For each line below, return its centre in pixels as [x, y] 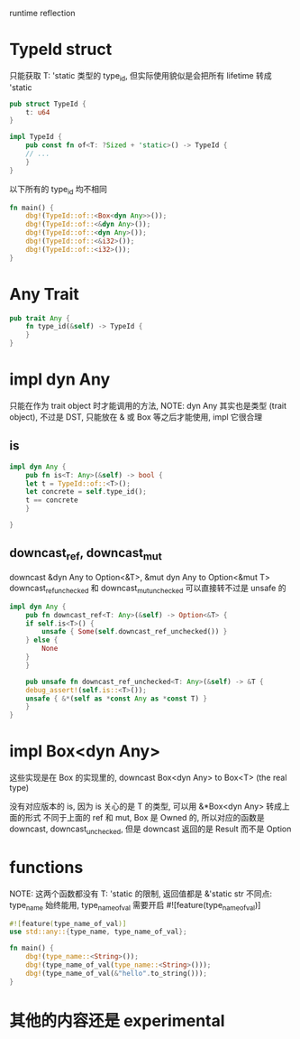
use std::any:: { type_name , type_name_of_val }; [98, 932]
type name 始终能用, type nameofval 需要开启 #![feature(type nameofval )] [135, 906]
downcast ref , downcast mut [86, 554]
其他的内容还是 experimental [117, 1020]
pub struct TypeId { [48, 104]
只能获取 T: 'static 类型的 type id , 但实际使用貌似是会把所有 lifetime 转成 [141, 76]
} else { [42, 640]
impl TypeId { [36, 137]
